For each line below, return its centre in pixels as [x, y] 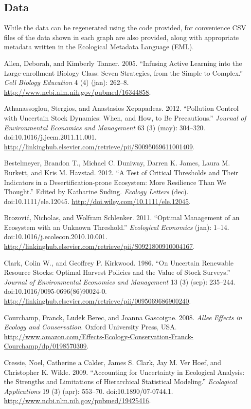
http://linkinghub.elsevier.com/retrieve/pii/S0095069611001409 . [99, 146]
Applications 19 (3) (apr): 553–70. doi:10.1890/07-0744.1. [89, 391]
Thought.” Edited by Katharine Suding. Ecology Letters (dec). [96, 192]
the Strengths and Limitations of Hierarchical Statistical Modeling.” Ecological [121, 381]
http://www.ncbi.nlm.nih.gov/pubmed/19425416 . [78, 400]
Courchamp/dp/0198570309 [45, 346]
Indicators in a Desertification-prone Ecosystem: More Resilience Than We [115, 182]
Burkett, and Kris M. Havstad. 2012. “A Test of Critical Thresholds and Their [121, 172]
